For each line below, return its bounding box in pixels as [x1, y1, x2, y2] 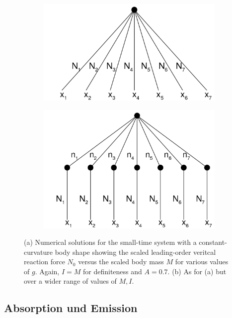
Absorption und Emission [4, 300, 138, 316]
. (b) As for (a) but [167, 266, 227, 276]
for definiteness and [83, 266, 142, 276]
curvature [24, 246, 53, 257]
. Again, [35, 266, 60, 276]
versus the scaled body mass [78, 256, 164, 267]
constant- [199, 237, 227, 247]
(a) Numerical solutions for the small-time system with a [24, 237, 197, 247]
